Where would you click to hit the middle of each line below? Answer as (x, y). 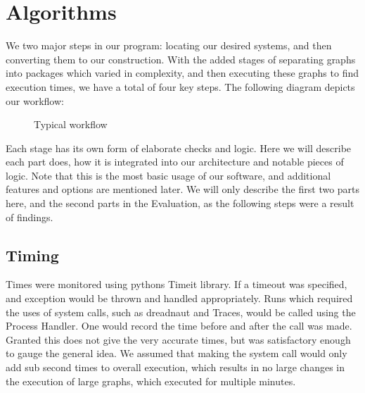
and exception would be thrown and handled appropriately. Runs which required (179, 298)
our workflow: (35, 100)
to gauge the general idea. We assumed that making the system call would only (177, 353)
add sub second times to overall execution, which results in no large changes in (175, 367)
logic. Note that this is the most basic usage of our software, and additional (168, 175)
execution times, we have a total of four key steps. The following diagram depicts (180, 86)
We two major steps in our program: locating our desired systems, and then (169, 45)
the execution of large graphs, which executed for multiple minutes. (151, 381)
